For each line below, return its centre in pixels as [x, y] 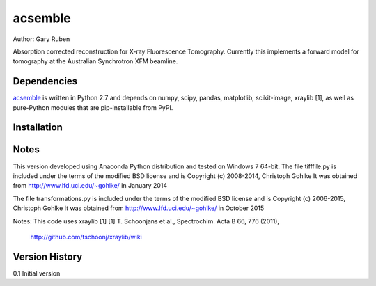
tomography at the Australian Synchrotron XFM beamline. [95, 61]
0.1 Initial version [37, 273]
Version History [48, 256]
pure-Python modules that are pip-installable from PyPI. [93, 107]
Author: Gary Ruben [41, 39]
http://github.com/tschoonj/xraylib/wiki [86, 237]
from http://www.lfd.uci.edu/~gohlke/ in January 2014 [90, 186]
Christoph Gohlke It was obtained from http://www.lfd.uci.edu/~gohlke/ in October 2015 [139, 208]
